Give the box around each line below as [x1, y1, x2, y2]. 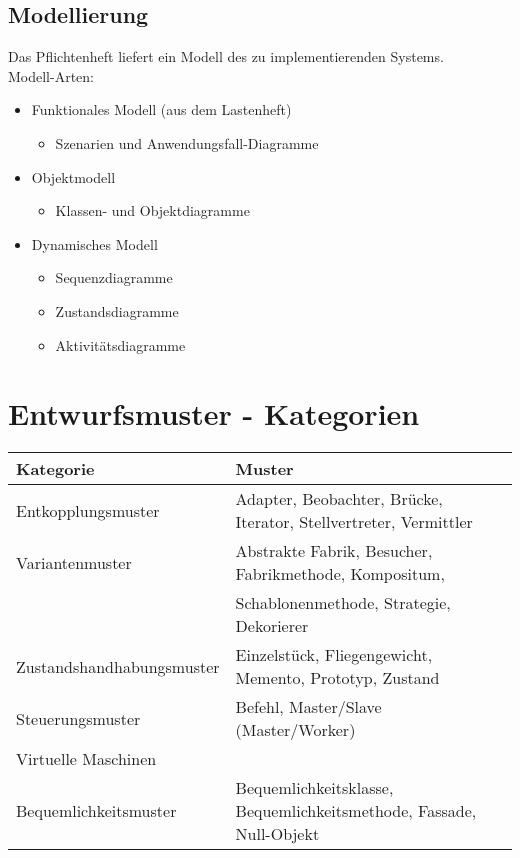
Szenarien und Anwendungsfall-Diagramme [55, 132, 319, 153]
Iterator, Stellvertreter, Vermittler [235, 510, 473, 534]
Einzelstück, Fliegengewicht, [235, 643, 433, 667]
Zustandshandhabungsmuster [16, 654, 220, 678]
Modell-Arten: [8, 65, 95, 86]
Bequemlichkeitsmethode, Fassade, [235, 799, 477, 823]
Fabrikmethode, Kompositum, [235, 562, 445, 586]
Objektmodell [31, 166, 116, 187]
